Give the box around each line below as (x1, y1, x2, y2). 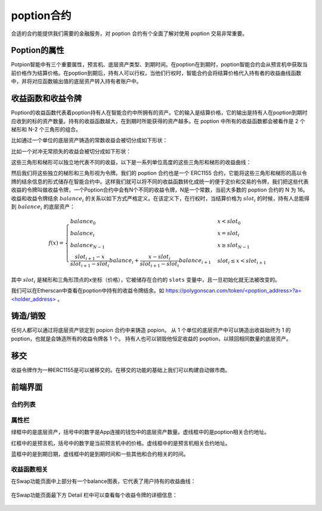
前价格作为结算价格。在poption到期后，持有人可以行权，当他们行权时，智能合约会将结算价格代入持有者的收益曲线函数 (11, 69, 302, 76)
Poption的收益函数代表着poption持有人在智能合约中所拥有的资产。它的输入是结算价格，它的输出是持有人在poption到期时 (11, 109, 308, 116)
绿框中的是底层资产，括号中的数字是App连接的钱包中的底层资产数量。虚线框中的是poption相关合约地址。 (11, 429, 270, 436)
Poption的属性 (11, 45, 64, 56)
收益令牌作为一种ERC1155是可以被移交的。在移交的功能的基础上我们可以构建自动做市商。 (11, 366, 231, 373)
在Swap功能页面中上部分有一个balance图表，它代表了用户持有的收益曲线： (11, 478, 196, 485)
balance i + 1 (179, 257, 212, 266)
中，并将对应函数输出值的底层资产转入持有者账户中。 (11, 78, 142, 85)
